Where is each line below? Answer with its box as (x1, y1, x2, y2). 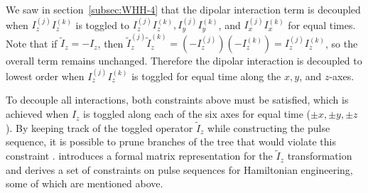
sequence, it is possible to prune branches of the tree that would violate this (6, 134, 336, 149)
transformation (287, 148, 352, 163)
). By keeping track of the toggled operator (6, 120, 193, 135)
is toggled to (75, 17, 130, 32)
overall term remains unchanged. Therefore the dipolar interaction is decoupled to (6, 53, 362, 68)
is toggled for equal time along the (131, 68, 281, 83)
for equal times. (288, 17, 356, 32)
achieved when (6, 106, 69, 121)
